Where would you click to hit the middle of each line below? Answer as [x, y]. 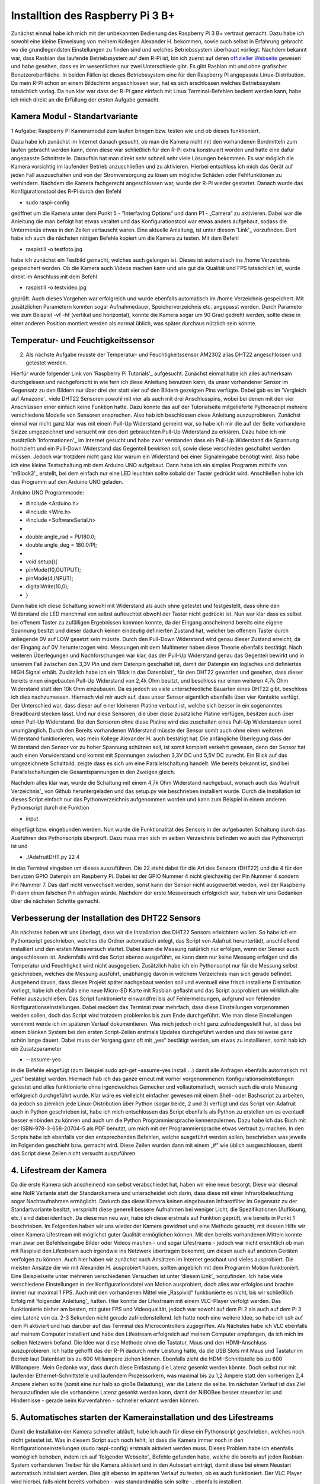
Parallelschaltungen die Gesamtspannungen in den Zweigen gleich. [93, 772]
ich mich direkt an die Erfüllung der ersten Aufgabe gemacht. [85, 99]
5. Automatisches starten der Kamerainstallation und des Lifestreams [142, 1418]
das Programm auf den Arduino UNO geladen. [67, 481]
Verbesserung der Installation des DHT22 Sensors [106, 918]
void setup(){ [42, 562]
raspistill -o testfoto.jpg [54, 249]
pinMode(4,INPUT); [49, 578]
